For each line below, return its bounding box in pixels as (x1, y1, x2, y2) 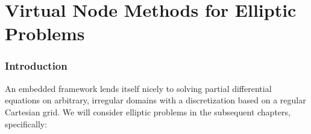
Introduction (5, 58, 68, 73)
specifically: (5, 117, 48, 130)
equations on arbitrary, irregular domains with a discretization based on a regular (5, 94, 306, 106)
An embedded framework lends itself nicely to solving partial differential (5, 82, 272, 94)
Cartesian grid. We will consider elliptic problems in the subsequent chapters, (5, 105, 291, 118)
